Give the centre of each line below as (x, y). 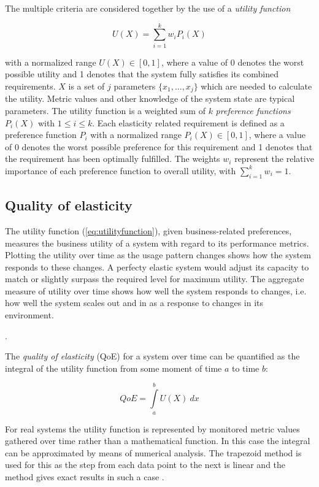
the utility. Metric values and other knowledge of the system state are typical (150, 98)
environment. (29, 315)
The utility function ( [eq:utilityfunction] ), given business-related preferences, (148, 230)
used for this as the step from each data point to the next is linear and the (145, 465)
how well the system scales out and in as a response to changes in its (134, 303)
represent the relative (274, 159)
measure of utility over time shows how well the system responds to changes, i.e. (156, 290)
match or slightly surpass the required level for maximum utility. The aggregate (155, 279)
